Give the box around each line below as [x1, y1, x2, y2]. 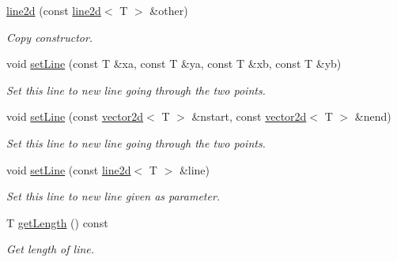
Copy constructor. [6, 28, 93, 45]
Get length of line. [6, 241, 95, 257]
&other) [149, 2, 188, 18]
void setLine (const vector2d [6, 108, 144, 125]
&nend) [354, 108, 391, 125]
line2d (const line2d [6, 2, 101, 18]
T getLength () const [6, 214, 108, 230]
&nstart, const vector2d [191, 108, 307, 125]
